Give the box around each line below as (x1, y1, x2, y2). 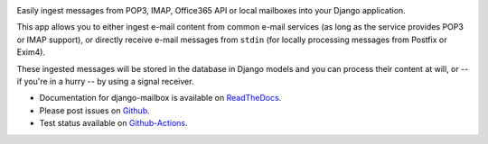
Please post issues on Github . (39, 104, 150, 116)
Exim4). (16, 47, 45, 58)
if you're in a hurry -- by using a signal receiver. (16, 76, 194, 86)
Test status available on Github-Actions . (39, 118, 188, 129)
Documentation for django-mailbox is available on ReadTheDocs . (39, 93, 282, 103)
